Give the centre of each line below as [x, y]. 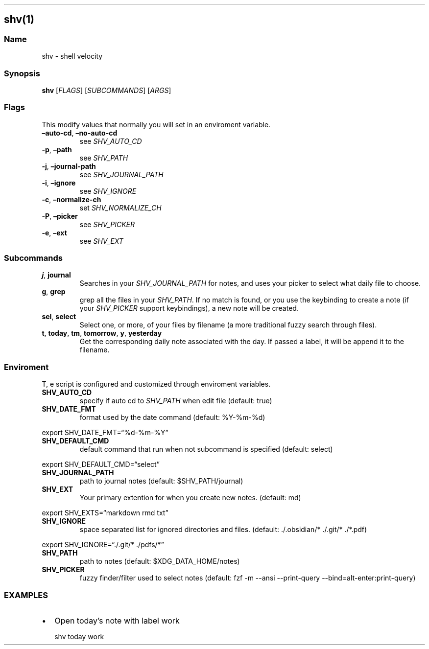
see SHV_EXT [101, 241]
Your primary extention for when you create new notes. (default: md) [190, 498]
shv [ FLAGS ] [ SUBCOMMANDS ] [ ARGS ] [107, 90]
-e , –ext [54, 232]
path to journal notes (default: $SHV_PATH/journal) [161, 481]
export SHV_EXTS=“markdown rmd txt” [105, 513]
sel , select [59, 317]
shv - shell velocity [72, 56]
